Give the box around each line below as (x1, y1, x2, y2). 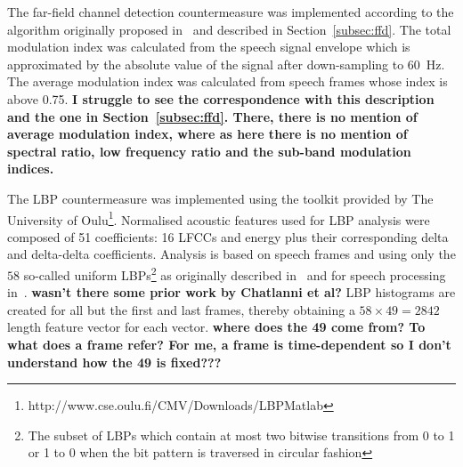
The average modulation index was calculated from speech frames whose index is (7, 72, 448, 91)
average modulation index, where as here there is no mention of (7, 125, 408, 143)
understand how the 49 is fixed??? (7, 352, 222, 371)
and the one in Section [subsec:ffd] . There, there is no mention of (7, 107, 418, 125)
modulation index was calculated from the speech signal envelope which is (7, 37, 410, 56)
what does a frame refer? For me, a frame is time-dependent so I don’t (7, 335, 451, 353)
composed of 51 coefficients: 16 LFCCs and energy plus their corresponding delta (7, 227, 449, 246)
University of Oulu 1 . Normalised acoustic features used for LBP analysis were (7, 207, 430, 229)
